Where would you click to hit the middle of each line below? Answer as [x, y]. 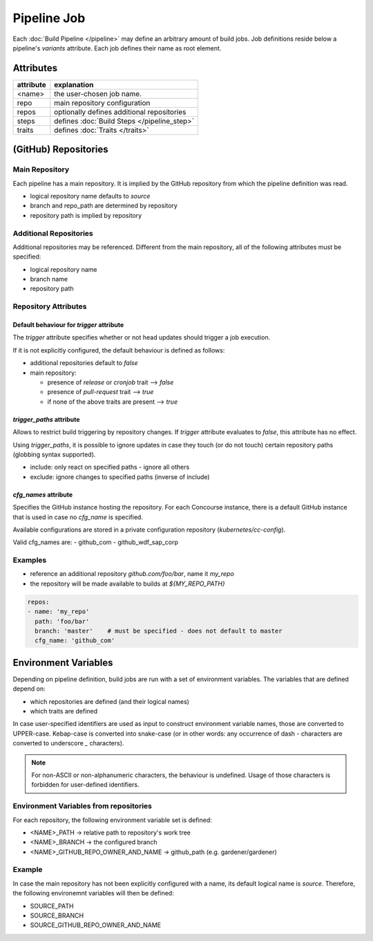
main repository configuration [102, 102]
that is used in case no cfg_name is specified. [78, 517]
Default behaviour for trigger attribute [68, 325]
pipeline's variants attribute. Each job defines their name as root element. [117, 48]
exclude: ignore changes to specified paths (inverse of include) [120, 476]
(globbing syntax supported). [54, 454]
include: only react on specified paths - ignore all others [110, 467]
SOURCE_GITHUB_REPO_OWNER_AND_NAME [96, 925]
